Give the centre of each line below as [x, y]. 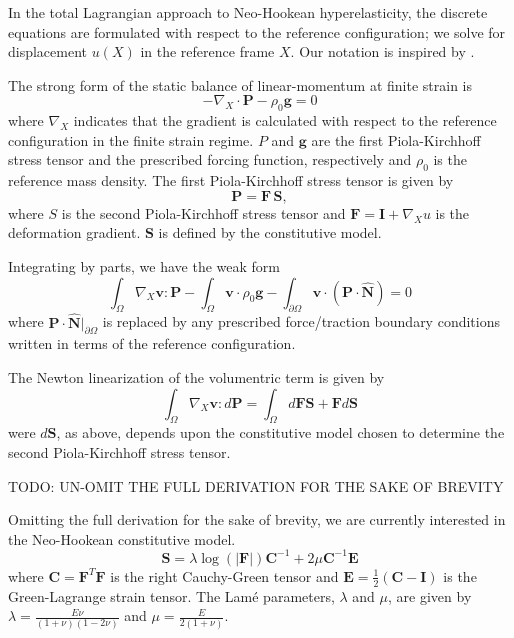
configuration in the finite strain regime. [131, 139]
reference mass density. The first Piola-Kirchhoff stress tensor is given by [231, 180]
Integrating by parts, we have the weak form [144, 265]
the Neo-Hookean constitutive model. [122, 538]
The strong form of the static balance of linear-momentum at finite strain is [240, 84]
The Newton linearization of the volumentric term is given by [196, 376]
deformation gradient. [74, 232]
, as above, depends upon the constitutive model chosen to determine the [280, 432]
